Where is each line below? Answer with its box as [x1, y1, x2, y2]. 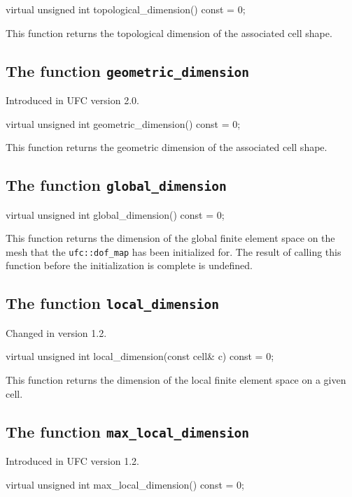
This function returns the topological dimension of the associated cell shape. [6, 25, 332, 40]
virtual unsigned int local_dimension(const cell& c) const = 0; [6, 349, 274, 363]
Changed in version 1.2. [6, 325, 107, 340]
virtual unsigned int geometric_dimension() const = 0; [6, 116, 241, 131]
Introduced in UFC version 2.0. [6, 92, 139, 107]
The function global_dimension [6, 174, 227, 196]
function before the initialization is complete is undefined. [6, 258, 253, 273]
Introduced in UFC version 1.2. [6, 453, 139, 468]
